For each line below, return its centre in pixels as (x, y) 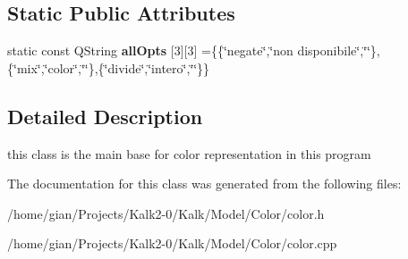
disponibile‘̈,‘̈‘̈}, (339, 50)
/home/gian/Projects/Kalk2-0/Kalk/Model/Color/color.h (166, 213)
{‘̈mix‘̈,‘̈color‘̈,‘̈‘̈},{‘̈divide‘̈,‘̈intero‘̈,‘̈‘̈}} (109, 67)
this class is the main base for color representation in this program (189, 153)
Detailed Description (105, 116)
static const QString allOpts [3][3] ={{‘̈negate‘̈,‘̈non (150, 50)
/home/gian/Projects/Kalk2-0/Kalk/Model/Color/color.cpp (172, 243)
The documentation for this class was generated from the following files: (204, 184)
